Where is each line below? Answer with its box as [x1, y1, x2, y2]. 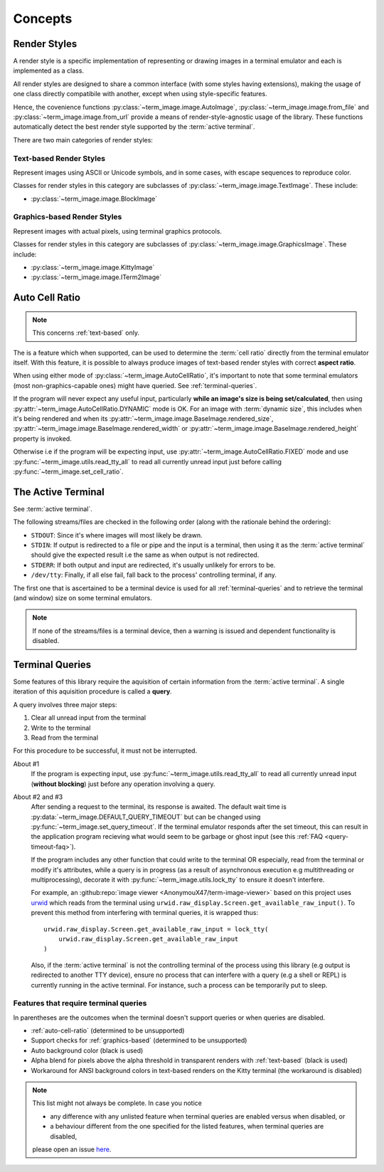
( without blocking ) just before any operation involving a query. [31, 780, 216, 788]
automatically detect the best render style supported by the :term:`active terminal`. [13, 122, 255, 131]
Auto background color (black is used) [31, 1046, 144, 1055]
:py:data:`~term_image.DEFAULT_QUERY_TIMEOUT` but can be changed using [31, 812, 261, 821]
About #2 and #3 [13, 792, 63, 801]
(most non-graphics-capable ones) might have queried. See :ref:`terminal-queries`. [13, 381, 257, 389]
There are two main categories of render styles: [13, 135, 153, 144]
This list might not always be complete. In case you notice [32, 1099, 202, 1107]
